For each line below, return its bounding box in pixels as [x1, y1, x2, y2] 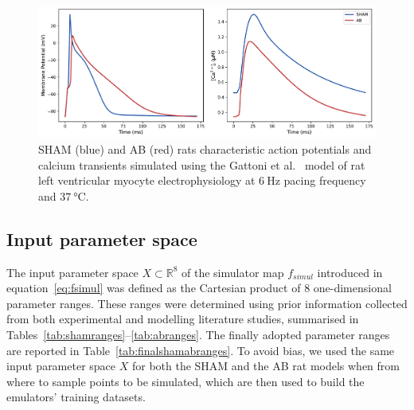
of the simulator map [182, 264, 284, 280]
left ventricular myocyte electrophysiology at [38, 172, 256, 189]
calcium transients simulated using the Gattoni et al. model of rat [38, 156, 365, 173]
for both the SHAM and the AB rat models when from [131, 357, 400, 374]
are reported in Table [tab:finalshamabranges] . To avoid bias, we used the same [6, 342, 395, 358]
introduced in [317, 264, 383, 280]
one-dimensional [313, 279, 392, 296]
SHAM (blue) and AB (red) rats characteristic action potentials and [38, 140, 372, 157]
